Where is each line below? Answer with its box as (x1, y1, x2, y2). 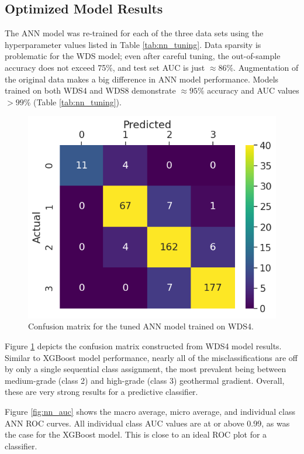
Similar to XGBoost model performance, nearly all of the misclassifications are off (5, 351, 298, 363)
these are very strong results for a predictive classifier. (5, 386, 198, 398)
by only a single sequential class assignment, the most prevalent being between (5, 363, 286, 375)
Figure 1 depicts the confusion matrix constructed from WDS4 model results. (5, 340, 282, 352)
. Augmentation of (233, 61, 299, 73)
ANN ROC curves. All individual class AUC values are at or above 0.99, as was (5, 417, 290, 429)
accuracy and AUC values (207, 84, 299, 97)
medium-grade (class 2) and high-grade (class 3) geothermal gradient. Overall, (5, 374, 285, 386)
